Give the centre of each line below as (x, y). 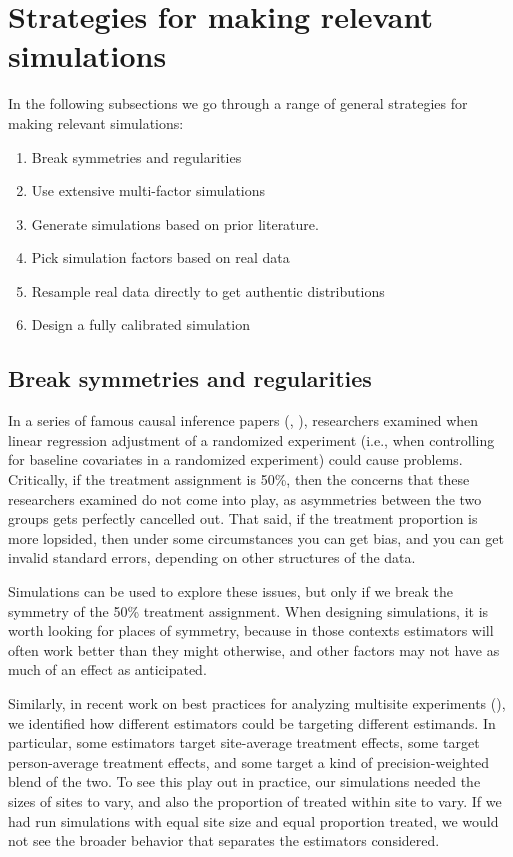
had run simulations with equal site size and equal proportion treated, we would (253, 820)
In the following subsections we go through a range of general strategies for (238, 103)
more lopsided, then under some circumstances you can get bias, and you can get (256, 537)
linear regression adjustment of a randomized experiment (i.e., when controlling (251, 439)
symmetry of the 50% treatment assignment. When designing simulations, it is (248, 610)
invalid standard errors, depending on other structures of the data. (212, 557)
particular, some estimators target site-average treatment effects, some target (244, 742)
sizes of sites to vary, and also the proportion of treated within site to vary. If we (255, 800)
